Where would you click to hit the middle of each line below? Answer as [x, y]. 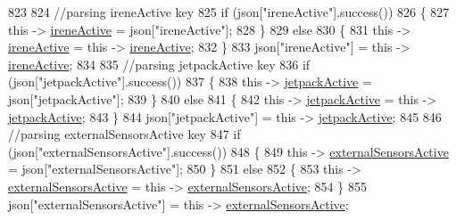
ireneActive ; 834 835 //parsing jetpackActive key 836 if [159, 64]
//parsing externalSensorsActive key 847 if [124, 134]
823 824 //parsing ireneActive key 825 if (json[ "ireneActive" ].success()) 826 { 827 [229, 12]
